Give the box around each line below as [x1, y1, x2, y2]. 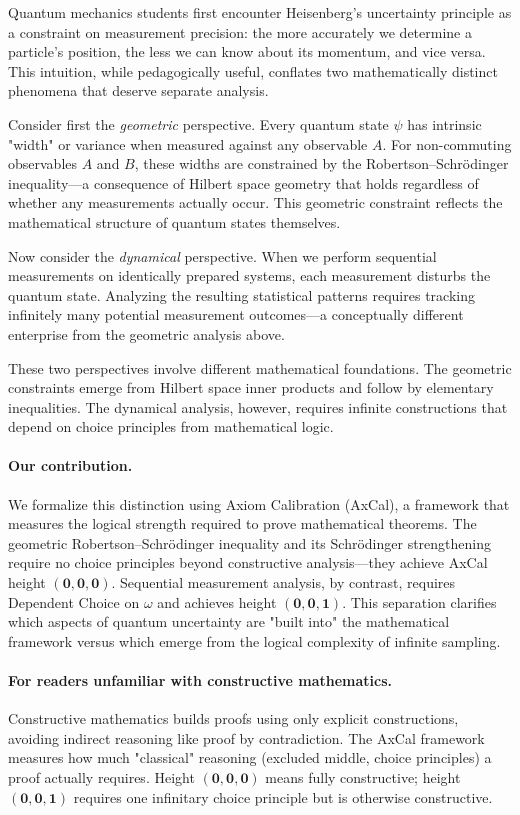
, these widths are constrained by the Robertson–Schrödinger [134, 153, 509, 174]
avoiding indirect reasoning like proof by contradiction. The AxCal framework [8, 727, 485, 748]
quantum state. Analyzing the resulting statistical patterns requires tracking [8, 284, 475, 305]
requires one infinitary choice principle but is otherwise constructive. [73, 786, 493, 807]
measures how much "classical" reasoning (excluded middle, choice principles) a [8, 747, 492, 768]
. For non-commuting [382, 133, 512, 154]
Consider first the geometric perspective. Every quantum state [8, 113, 389, 134]
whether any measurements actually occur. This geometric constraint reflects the [8, 192, 503, 213]
